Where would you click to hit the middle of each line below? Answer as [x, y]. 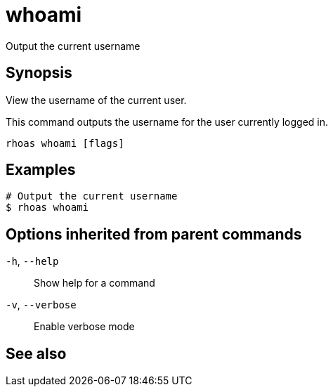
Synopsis [39, 73]
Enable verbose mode [84, 327]
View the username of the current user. [96, 100]
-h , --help [32, 261]
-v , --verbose [41, 305]
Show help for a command [94, 283]
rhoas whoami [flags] [65, 143]
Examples [41, 170]
